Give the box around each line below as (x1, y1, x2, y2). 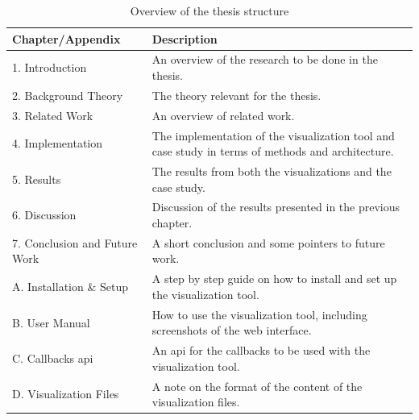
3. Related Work (12, 106, 93, 123)
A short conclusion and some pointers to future (151, 234, 385, 251)
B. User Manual (12, 314, 90, 331)
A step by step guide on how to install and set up (151, 270, 397, 287)
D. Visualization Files (12, 385, 119, 402)
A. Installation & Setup (12, 278, 128, 295)
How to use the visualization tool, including (151, 306, 367, 322)
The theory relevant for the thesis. (151, 86, 322, 103)
